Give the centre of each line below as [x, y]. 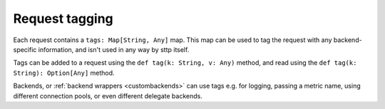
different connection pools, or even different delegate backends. [108, 95]
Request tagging [63, 19]
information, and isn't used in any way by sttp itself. [114, 49]
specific [25, 49]
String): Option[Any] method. [64, 73]
